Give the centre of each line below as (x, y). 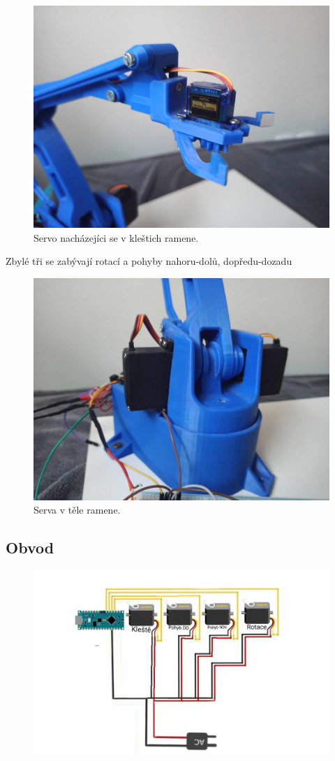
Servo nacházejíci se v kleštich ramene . (116, 237)
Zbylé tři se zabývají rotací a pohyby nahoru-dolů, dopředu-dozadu (149, 261)
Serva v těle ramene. (77, 510)
